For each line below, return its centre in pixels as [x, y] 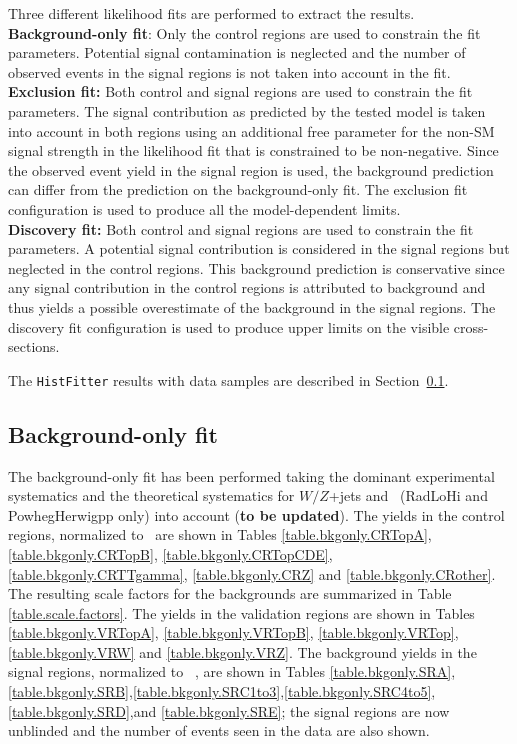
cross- [471, 326]
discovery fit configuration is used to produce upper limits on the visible [229, 326]
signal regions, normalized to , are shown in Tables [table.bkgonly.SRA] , [232, 671]
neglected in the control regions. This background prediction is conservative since [256, 267]
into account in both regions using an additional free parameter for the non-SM [251, 130]
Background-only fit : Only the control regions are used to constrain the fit [244, 32]
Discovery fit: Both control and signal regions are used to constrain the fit [241, 228]
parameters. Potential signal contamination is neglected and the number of [237, 52]
